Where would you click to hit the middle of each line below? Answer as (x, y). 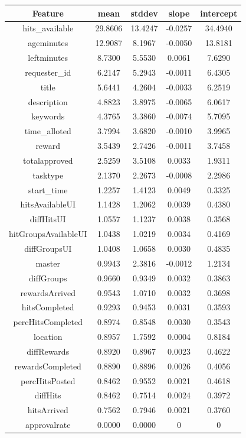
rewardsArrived (48, 292)
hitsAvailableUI (48, 204)
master (48, 263)
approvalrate (48, 425)
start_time (48, 189)
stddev (144, 13)
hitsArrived (48, 410)
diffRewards (48, 351)
